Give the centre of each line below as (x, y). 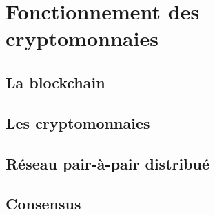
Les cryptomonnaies (78, 122)
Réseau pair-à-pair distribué (108, 163)
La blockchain (55, 82)
